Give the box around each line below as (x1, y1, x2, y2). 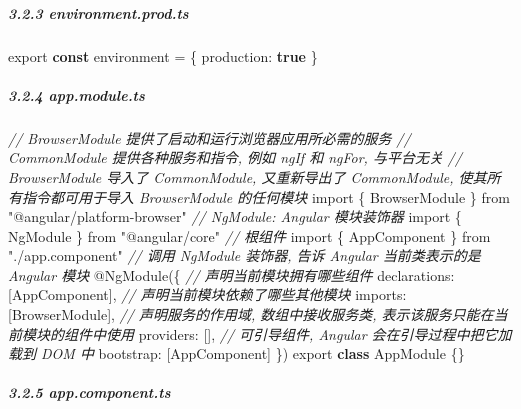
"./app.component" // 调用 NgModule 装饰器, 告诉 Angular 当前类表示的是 (8, 245, 481, 266)
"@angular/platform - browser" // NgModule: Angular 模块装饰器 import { (8, 206, 462, 227)
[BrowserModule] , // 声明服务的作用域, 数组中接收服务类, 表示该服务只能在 (8, 304, 494, 325)
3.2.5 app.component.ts (8, 382, 171, 403)
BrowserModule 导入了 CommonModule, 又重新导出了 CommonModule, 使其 (8, 166, 487, 187)
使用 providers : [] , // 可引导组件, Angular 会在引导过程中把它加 (105, 323, 512, 344)
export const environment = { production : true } (8, 45, 318, 66)
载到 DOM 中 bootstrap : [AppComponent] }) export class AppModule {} (8, 343, 465, 364)
